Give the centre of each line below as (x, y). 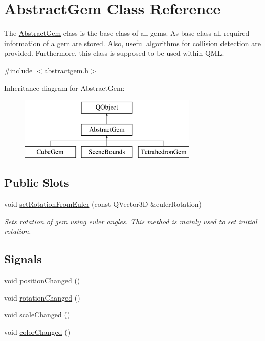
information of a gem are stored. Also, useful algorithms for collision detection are (132, 43)
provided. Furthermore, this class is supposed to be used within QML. (114, 53)
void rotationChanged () (42, 297)
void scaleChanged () (37, 315)
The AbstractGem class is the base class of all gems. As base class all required (127, 33)
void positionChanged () (42, 280)
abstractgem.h (67, 70)
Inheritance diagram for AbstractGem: (64, 87)
